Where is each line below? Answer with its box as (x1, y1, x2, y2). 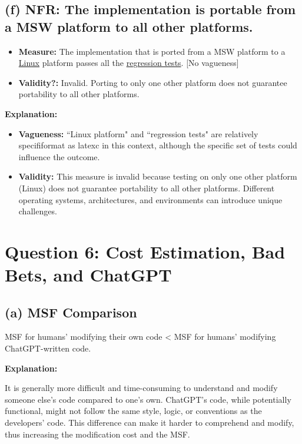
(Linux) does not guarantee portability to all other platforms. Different (18, 181, 275, 194)
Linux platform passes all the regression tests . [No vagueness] (18, 57, 239, 69)
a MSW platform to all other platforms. (5, 17, 253, 35)
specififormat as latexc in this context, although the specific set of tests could (18, 139, 297, 151)
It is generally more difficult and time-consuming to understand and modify (5, 382, 278, 394)
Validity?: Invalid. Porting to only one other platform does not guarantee (18, 76, 287, 88)
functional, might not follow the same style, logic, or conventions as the (5, 405, 262, 417)
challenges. (18, 205, 57, 217)
